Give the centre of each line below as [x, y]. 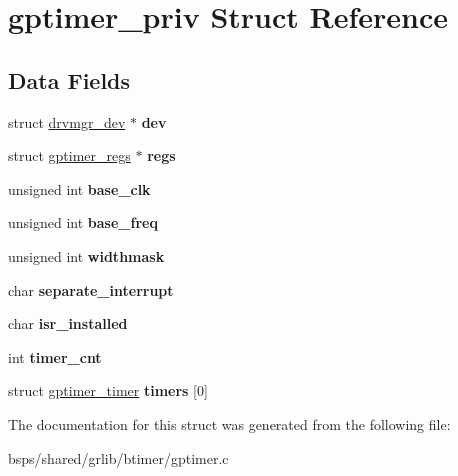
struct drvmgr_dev [67, 121]
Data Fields [69, 79]
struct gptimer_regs [69, 155]
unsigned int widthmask [86, 255]
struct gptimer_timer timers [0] [108, 390]
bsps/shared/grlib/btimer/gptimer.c [118, 457]
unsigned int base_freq [83, 222]
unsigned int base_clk [79, 188]
